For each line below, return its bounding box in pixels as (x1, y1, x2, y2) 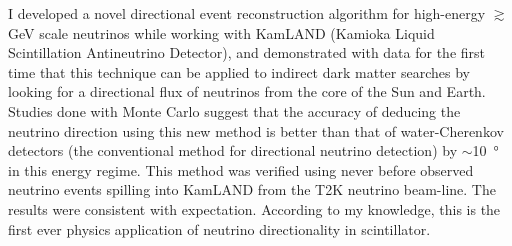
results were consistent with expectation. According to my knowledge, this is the (8, 198, 501, 219)
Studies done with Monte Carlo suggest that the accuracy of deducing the (8, 100, 461, 121)
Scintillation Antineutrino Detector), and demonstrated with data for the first (8, 42, 485, 63)
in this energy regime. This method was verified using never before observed (8, 159, 474, 180)
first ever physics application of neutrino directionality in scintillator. (8, 218, 431, 239)
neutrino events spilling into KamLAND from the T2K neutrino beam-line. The (8, 179, 496, 200)
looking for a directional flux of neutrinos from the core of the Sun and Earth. (8, 81, 486, 102)
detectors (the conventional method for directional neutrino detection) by (8, 140, 458, 161)
